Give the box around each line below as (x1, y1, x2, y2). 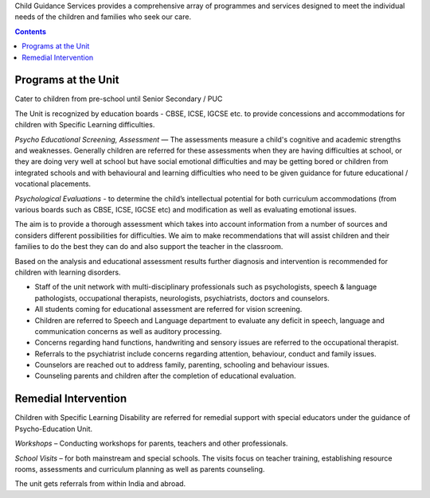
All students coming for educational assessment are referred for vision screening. (34, 305, 303, 314)
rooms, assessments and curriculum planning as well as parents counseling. (14, 464, 265, 473)
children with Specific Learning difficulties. (14, 120, 155, 130)
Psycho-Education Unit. (14, 424, 93, 434)
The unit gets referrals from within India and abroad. (14, 479, 186, 488)
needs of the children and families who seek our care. (14, 12, 191, 21)
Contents (14, 26, 47, 36)
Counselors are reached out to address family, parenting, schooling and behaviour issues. (34, 360, 330, 370)
